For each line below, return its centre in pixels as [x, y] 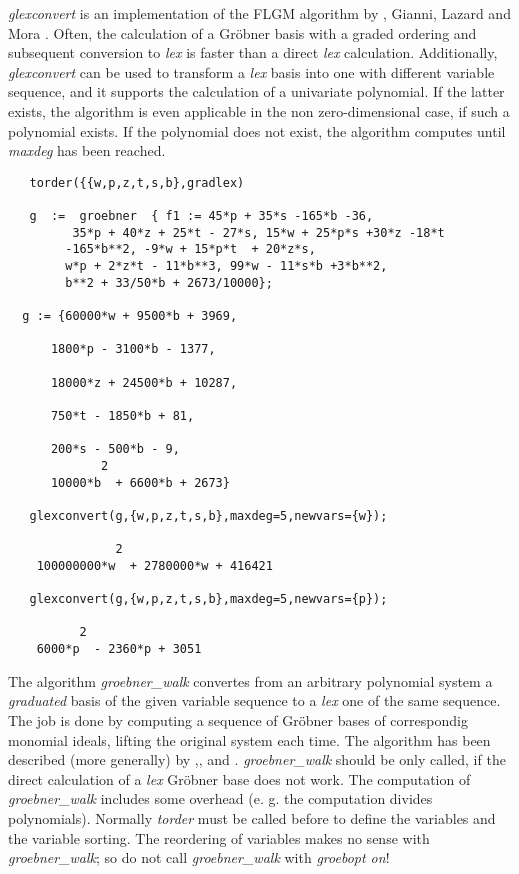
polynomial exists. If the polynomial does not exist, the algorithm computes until [257, 130]
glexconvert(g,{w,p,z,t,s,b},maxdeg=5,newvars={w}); [208, 515]
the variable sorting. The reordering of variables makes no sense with [219, 837]
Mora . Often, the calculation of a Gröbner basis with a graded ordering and [242, 32]
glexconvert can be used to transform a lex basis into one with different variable [251, 71]
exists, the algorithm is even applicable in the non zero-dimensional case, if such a [259, 110]
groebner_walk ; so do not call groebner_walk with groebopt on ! [199, 857]
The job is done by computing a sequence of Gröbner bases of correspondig [238, 719]
